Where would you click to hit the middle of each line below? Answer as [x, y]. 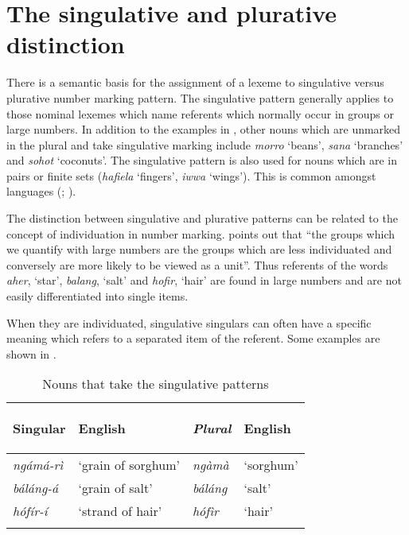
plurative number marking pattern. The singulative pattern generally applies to [200, 97]
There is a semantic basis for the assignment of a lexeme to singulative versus [195, 82]
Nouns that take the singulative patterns [156, 384]
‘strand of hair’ [120, 511]
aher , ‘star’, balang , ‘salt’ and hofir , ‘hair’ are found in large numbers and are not [204, 280]
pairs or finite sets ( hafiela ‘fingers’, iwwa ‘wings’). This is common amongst [191, 175]
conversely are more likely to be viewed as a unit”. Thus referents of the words [197, 264]
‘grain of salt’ [115, 488]
